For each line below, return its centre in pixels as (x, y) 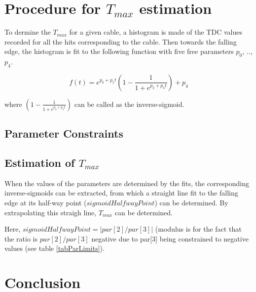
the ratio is (21, 238)
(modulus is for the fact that (198, 229)
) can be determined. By (191, 203)
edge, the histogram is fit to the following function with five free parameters (119, 51)
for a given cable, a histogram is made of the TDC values (156, 32)
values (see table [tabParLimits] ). (55, 248)
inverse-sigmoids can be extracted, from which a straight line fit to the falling (121, 193)
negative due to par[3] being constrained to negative (170, 238)
